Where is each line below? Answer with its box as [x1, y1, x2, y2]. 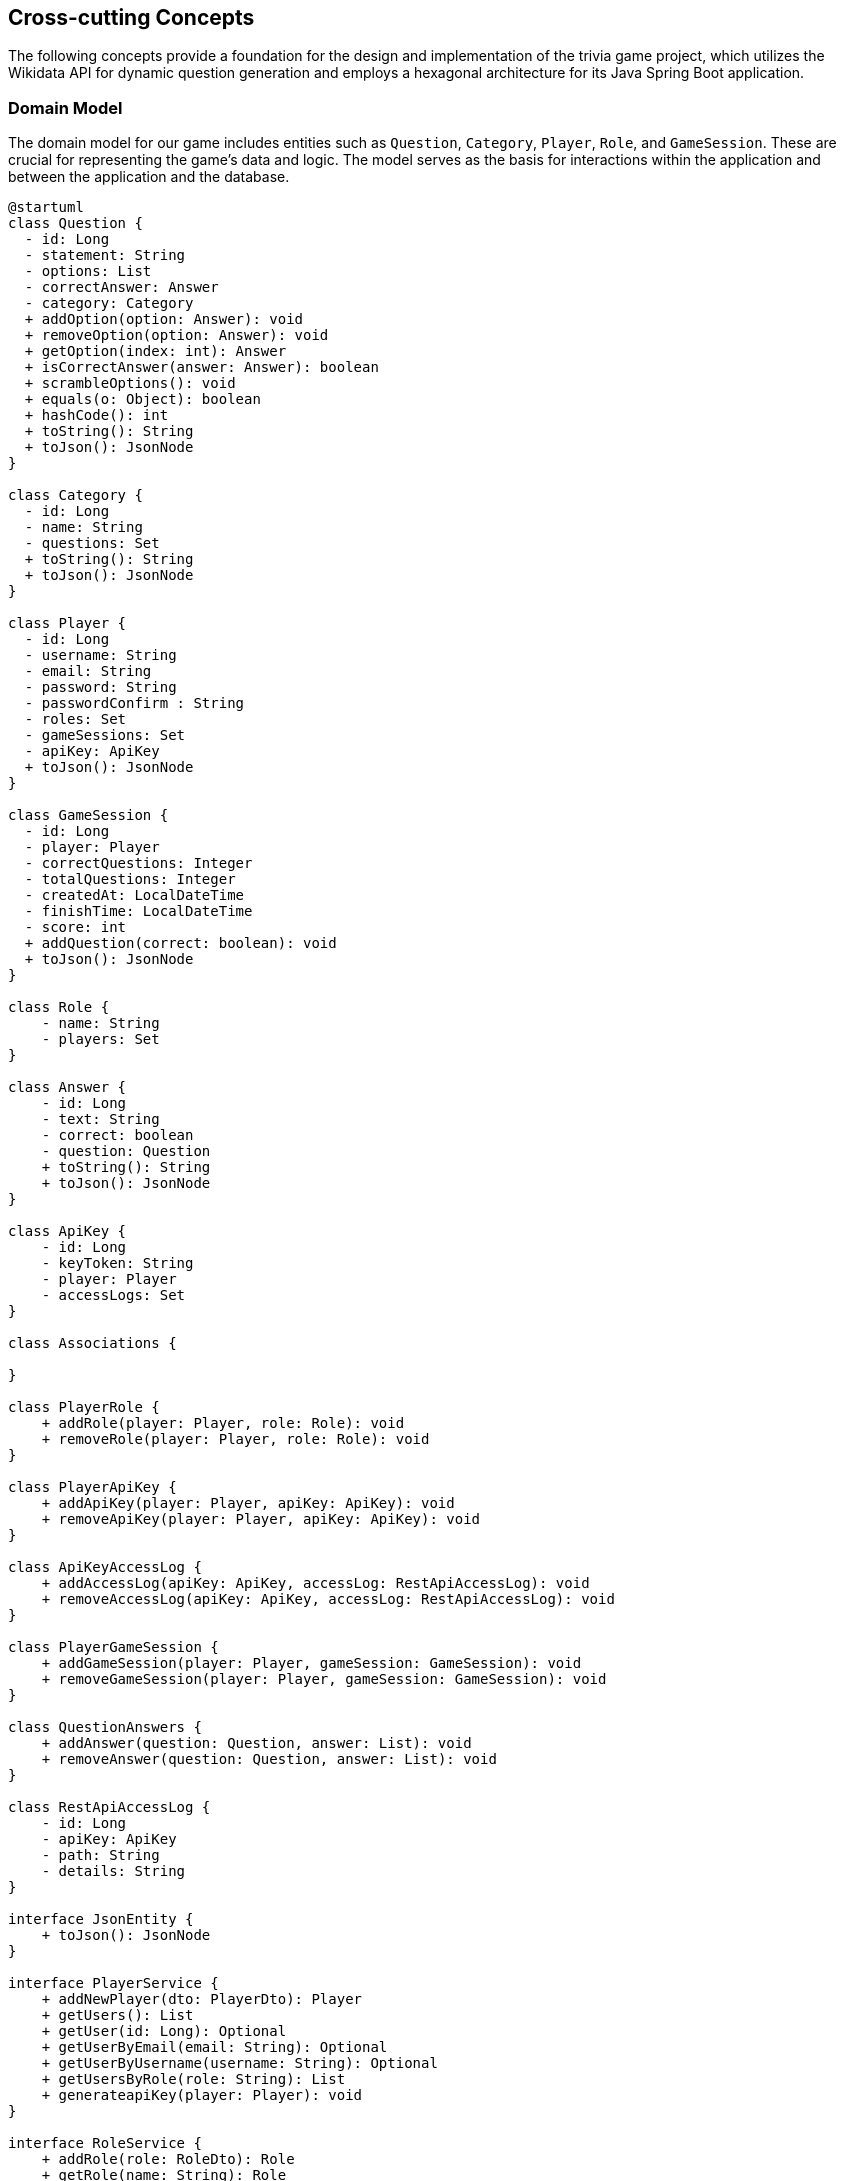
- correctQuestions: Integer [24, 855, 253, 872]
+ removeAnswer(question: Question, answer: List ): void [41, 1751, 497, 1768]
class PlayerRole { [8, 1399, 160, 1416]
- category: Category [24, 295, 194, 312]
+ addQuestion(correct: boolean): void [24, 935, 337, 952]
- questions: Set [24, 535, 160, 552]
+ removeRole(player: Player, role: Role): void [41, 1431, 430, 1448]
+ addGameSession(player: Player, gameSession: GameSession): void [41, 1655, 582, 1672]
